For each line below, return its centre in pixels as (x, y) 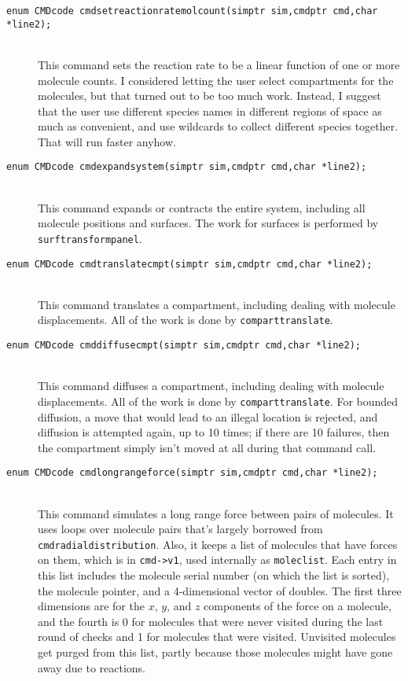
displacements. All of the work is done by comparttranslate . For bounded (218, 401)
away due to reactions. (92, 667)
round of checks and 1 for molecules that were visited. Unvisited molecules (217, 637)
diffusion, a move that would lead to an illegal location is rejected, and (208, 416)
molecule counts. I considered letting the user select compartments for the (216, 80)
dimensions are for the (91, 606)
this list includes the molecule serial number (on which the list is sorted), (214, 575)
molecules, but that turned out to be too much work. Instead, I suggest (210, 96)
